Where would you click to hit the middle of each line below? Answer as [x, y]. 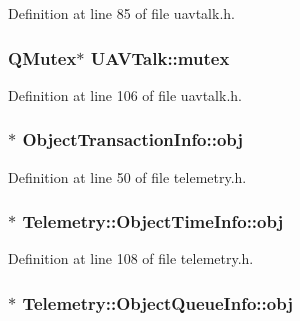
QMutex [42, 57]
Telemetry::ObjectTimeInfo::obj [153, 221]
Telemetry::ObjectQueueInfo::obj [157, 302]
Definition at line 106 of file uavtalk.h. [125, 94]
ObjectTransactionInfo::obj [133, 139]
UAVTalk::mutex [160, 57]
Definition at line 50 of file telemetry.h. [127, 176]
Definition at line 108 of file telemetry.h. [131, 258]
